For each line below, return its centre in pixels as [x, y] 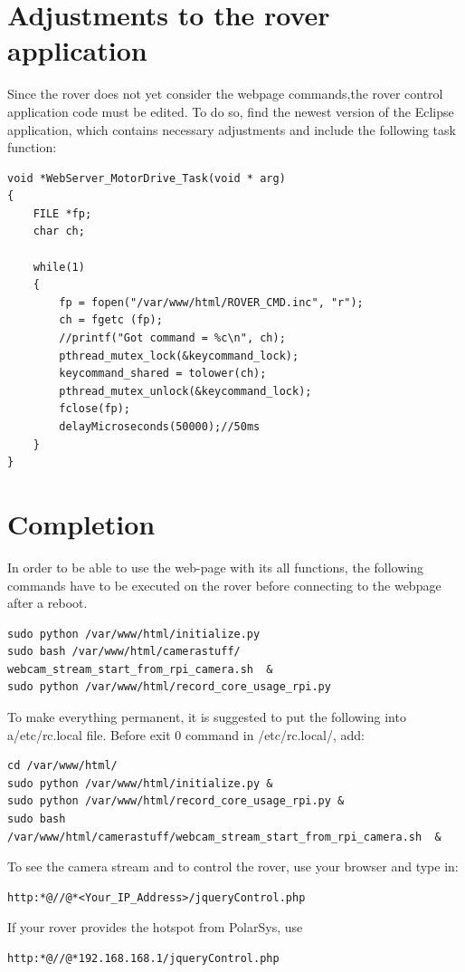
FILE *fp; [62, 213]
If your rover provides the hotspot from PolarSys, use [155, 927]
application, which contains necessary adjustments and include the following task [232, 129]
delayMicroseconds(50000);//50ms [160, 427]
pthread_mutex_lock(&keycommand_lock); [179, 356]
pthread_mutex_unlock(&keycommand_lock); [185, 391]
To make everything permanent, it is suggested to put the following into [207, 717]
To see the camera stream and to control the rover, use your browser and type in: [233, 866]
